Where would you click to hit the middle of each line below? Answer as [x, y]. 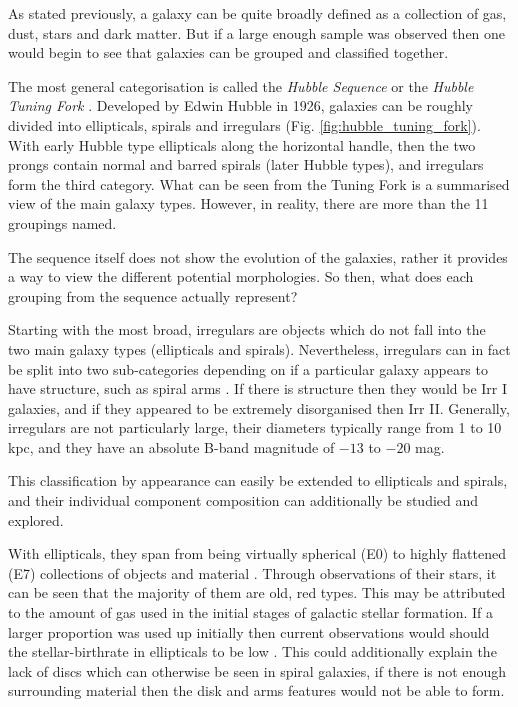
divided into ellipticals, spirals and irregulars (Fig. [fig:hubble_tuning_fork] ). [244, 124]
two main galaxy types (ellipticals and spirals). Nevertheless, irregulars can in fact [259, 348]
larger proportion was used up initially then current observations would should [249, 631]
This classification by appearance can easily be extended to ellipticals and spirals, [258, 480]
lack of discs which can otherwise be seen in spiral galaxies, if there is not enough [257, 670]
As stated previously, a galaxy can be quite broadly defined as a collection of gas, [257, 13]
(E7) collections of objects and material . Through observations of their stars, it [252, 572]
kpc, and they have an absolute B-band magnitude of [171, 446]
